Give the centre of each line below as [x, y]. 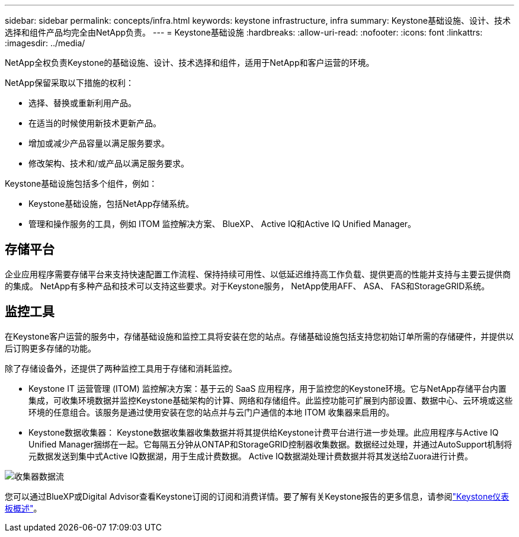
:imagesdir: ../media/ [45, 43]
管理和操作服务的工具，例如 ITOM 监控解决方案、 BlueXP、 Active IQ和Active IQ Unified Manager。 [222, 224]
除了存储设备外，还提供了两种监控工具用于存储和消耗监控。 [121, 368]
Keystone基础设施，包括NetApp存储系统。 [111, 204]
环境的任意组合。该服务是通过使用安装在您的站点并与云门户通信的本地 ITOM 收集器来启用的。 [212, 412]
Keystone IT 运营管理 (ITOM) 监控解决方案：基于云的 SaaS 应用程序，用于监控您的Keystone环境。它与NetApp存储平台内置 [267, 388]
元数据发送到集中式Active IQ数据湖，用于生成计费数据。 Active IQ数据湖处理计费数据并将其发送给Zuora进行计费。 [251, 456]
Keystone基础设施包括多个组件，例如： [81, 183]
